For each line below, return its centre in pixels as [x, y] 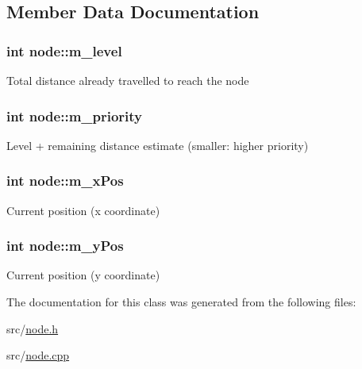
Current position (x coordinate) [83, 210]
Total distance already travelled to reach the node [128, 80]
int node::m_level [64, 50]
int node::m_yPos [65, 246]
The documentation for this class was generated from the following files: [181, 302]
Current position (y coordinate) [83, 275]
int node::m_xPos [65, 181]
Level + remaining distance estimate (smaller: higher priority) [158, 145]
